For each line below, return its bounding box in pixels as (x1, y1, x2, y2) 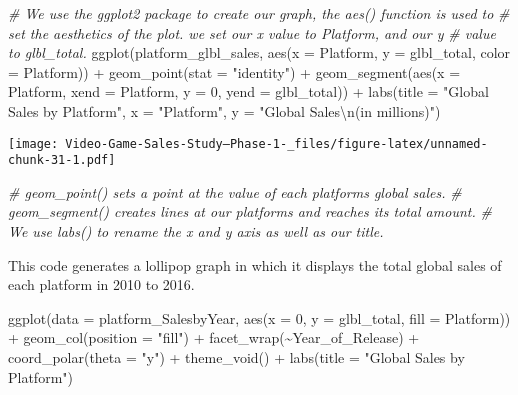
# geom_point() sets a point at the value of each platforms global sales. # (8, 181, 462, 202)
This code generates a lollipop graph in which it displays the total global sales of (8, 254, 502, 275)
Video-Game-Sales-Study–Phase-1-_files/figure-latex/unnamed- (65, 136, 488, 151)
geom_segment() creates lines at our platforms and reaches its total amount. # (8, 201, 492, 222)
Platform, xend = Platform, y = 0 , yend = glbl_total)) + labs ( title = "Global (8, 81, 489, 102)
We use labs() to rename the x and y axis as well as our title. (8, 221, 384, 242)
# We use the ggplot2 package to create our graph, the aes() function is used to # (8, 3, 510, 23)
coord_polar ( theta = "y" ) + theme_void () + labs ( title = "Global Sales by (8, 347, 465, 368)
